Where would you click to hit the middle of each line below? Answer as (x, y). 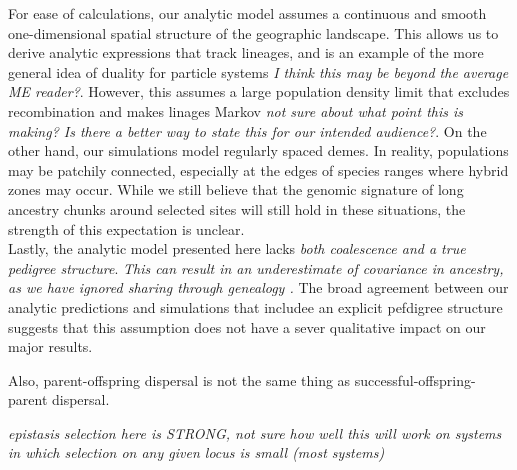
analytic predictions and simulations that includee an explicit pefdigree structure (255, 306)
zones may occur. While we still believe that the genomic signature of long (236, 189)
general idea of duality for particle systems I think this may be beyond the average (258, 71)
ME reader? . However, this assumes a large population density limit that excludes (259, 91)
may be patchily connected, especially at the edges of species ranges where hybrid (258, 169)
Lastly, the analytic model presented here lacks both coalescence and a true (237, 248)
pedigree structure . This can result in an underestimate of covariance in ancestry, (256, 267)
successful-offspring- (415, 379)
